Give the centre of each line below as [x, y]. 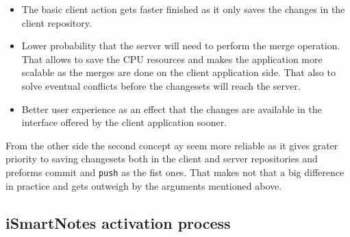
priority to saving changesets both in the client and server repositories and [162, 159]
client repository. [57, 22]
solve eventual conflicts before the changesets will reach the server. [161, 85]
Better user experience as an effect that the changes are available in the [172, 109]
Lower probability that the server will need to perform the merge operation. [181, 46]
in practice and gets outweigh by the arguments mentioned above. [144, 185]
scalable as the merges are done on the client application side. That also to [178, 72]
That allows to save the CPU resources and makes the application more [172, 59]
